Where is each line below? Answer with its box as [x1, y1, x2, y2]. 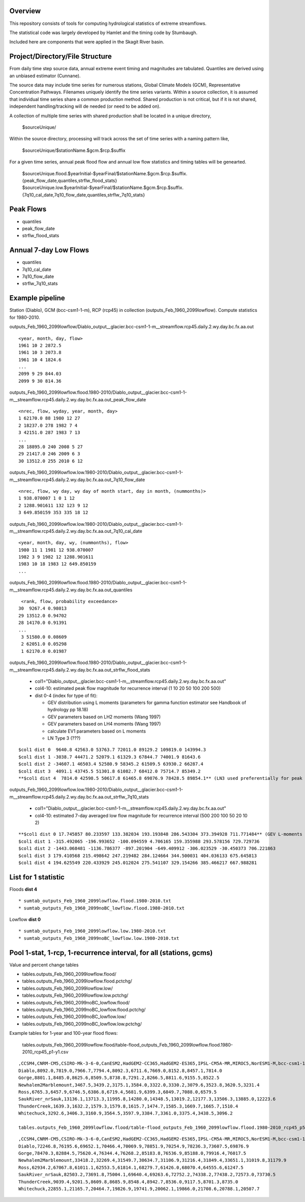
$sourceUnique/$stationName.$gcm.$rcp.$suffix [22, 147, 126, 153]
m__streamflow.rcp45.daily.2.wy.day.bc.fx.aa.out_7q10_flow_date [9, 477, 145, 483]
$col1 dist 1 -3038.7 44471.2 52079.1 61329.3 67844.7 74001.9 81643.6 [18, 754, 201, 760]
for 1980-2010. [9, 314, 40, 320]
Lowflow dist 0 [9, 916, 41, 922]
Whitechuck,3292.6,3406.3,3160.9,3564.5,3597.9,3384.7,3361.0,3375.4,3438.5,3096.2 [18, 1111, 233, 1116]
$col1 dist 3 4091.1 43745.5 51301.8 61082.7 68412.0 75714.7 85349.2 [18, 768, 201, 774]
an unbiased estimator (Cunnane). [9, 73, 81, 79]
